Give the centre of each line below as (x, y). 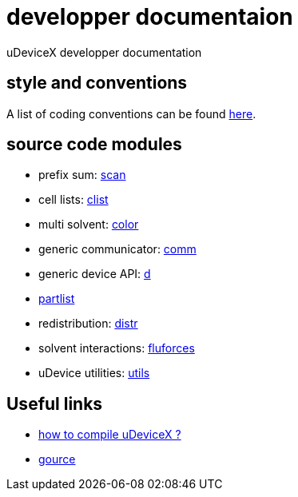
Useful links (55, 404)
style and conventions (97, 83)
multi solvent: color (89, 225)
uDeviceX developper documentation (104, 52)
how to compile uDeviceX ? (110, 435)
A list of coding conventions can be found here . (131, 113)
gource (57, 459)
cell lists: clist (74, 200)
